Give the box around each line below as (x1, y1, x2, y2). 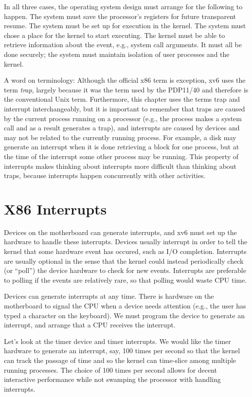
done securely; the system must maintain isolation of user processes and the (4, 49, 230, 59)
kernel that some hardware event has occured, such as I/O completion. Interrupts (4, 246, 247, 256)
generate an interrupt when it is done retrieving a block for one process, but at (4, 142, 239, 152)
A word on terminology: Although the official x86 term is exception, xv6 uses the (4, 75, 246, 85)
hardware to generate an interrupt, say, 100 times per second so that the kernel (4, 345, 240, 356)
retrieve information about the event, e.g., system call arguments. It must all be (4, 39, 242, 50)
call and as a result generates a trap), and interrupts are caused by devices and (4, 123, 240, 133)
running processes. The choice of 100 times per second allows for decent (4, 364, 217, 375)
